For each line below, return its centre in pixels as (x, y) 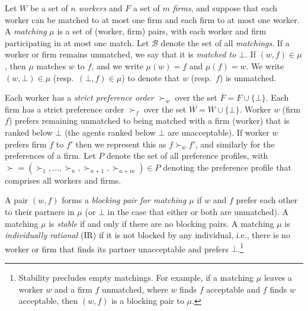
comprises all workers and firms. (63, 180)
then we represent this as (121, 144)
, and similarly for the (235, 144)
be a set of (49, 8)
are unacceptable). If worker (219, 132)
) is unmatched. (248, 77)
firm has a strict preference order (65, 109)
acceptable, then (48, 301)
